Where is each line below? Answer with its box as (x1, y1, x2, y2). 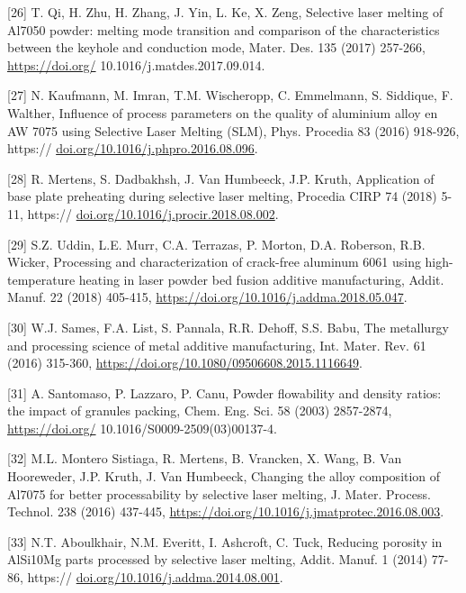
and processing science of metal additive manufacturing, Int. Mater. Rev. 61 (7, 335, 426, 354)
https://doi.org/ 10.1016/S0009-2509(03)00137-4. (7, 418, 277, 437)
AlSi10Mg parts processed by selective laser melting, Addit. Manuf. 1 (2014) (7, 550, 428, 569)
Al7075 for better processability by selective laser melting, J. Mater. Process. (7, 484, 431, 503)
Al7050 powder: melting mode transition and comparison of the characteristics (7, 20, 440, 39)
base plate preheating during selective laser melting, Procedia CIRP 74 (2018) (7, 187, 437, 205)
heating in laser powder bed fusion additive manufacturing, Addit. (78, 269, 444, 288)
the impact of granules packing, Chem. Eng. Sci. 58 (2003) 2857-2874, (7, 401, 392, 420)
